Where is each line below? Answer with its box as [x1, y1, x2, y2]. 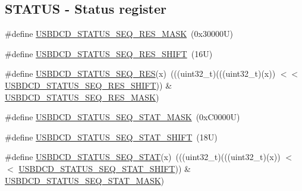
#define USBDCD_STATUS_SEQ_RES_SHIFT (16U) [5, 47, 213, 60]
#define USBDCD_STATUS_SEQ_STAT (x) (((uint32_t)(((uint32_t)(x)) [5, 151, 281, 163]
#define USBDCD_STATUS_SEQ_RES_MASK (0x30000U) [5, 27, 233, 40]
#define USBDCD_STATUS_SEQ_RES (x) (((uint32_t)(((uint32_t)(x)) [5, 67, 276, 80]
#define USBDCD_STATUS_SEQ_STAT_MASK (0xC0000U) [5, 111, 240, 123]
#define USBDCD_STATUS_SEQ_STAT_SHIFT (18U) [5, 130, 218, 143]
